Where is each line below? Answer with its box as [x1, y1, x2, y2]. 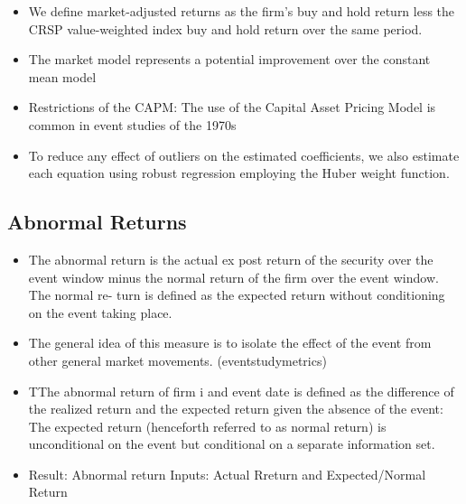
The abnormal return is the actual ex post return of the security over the [28, 249, 433, 268]
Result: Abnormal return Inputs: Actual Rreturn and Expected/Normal [28, 464, 426, 483]
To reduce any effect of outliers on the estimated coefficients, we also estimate [28, 145, 460, 164]
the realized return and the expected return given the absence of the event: [28, 399, 443, 418]
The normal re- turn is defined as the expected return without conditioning [28, 285, 445, 304]
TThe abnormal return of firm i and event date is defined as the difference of [28, 381, 454, 400]
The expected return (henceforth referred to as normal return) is [28, 416, 387, 435]
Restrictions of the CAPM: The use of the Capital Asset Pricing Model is [28, 98, 436, 117]
